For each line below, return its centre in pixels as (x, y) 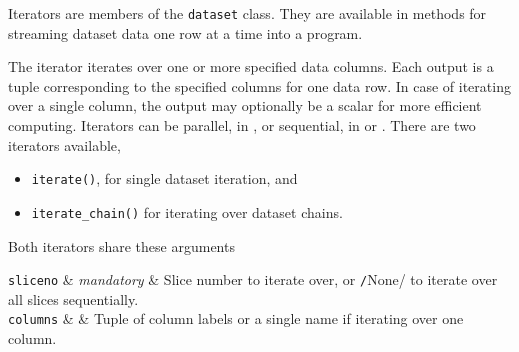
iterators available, (64, 144)
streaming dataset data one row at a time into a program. (185, 32)
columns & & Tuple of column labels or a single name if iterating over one (236, 318)
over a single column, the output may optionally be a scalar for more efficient (245, 105)
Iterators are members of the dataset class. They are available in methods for (247, 13)
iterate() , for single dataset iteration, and (164, 178)
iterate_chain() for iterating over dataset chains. (187, 211)
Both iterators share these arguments (121, 245)
